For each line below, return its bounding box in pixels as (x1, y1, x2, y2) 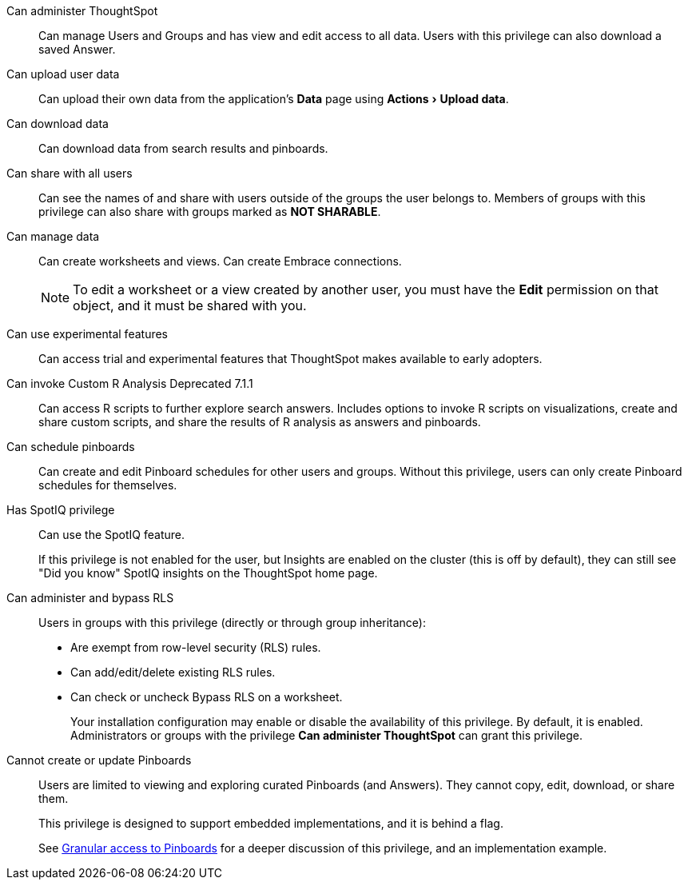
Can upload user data (6, 67, 120, 81)
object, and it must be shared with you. (73, 297, 307, 313)
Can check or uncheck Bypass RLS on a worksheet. (70, 690, 343, 704)
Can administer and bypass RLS (6, 591, 174, 605)
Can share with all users (6, 166, 133, 180)
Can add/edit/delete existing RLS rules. (70, 665, 276, 679)
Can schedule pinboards (6, 440, 135, 453)
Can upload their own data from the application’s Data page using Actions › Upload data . (38, 92, 509, 106)
